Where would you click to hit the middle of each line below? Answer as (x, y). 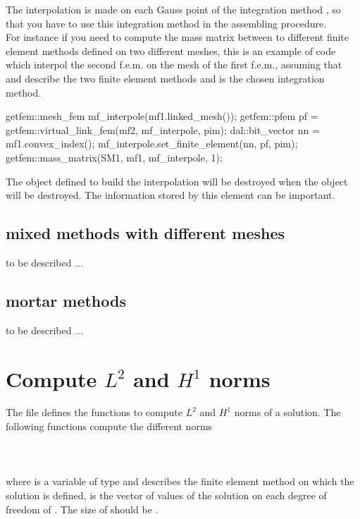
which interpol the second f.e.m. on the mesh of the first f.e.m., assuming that (174, 65)
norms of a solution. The (287, 412)
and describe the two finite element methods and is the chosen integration (165, 78)
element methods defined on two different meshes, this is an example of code (171, 50)
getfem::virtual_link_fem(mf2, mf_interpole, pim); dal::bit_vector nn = (163, 129)
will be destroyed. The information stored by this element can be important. (170, 195)
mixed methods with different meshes (145, 233)
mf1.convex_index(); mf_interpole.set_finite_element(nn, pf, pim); (152, 144)
